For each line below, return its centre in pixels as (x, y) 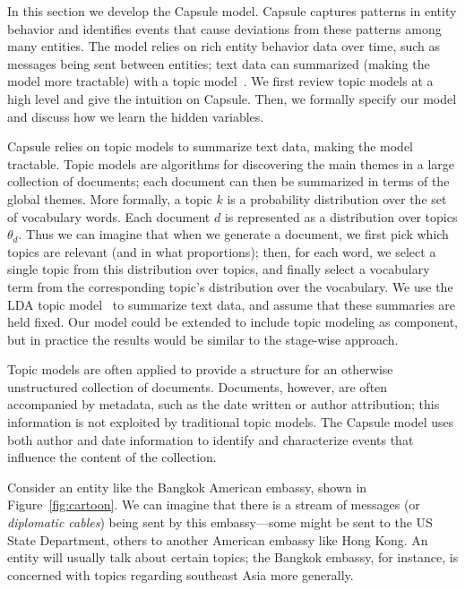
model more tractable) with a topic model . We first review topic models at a (220, 81)
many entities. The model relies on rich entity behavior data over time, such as (224, 46)
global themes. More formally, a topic (110, 198)
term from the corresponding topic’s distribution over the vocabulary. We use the (230, 286)
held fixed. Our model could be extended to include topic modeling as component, (232, 322)
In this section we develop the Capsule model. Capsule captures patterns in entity (232, 11)
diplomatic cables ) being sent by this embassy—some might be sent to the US (220, 522)
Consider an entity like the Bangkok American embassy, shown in (187, 487)
